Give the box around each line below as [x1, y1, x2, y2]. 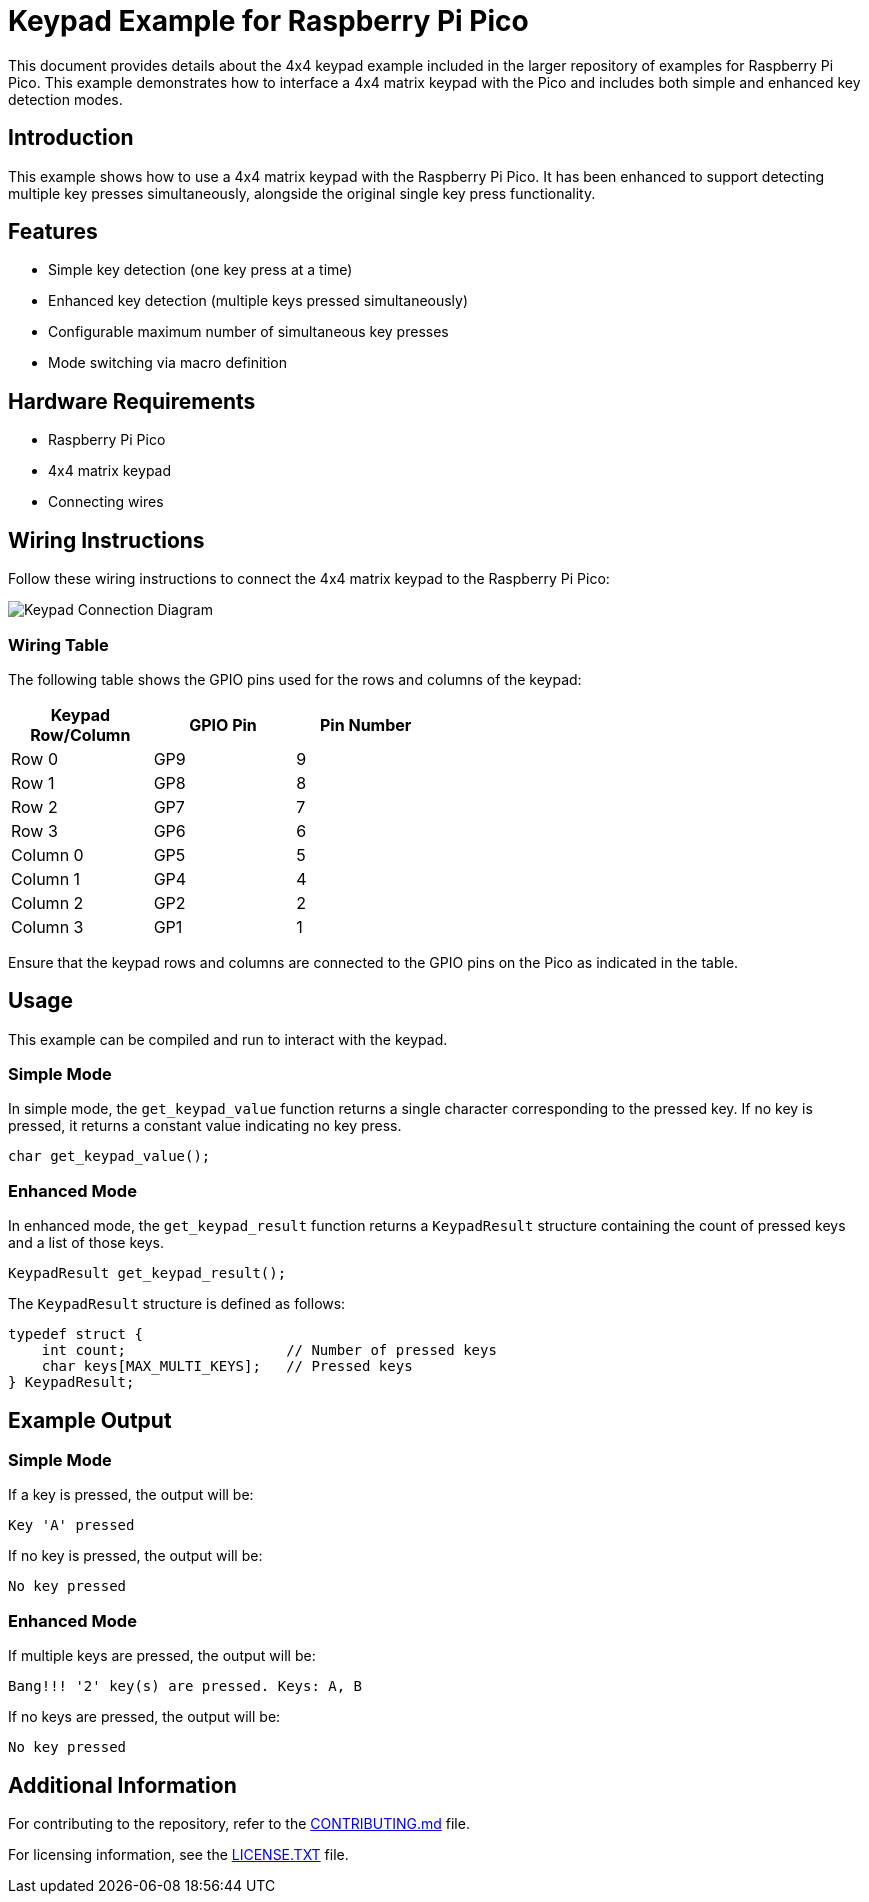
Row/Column [30, 724, 131, 745]
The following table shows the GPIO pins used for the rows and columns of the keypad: [8, 670, 582, 688]
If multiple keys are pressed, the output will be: [8, 1647, 316, 1665]
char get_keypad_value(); [8, 1148, 211, 1165]
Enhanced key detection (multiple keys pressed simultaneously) [48, 292, 469, 310]
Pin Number [319, 714, 412, 735]
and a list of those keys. [8, 1234, 164, 1252]
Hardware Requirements [8, 388, 256, 414]
